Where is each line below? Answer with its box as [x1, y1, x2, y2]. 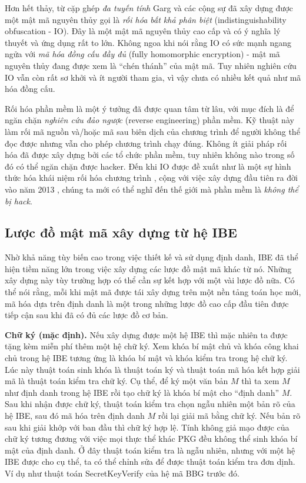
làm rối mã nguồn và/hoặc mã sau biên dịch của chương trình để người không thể [5, 125, 300, 137]
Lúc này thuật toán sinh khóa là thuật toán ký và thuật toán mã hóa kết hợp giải [5, 363, 300, 375]
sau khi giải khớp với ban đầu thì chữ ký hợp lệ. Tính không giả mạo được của [5, 421, 290, 433]
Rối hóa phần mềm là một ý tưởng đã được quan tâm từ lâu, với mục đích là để [5, 102, 294, 114]
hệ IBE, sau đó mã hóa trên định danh [5, 409, 145, 422]
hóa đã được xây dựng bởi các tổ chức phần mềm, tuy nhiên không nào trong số [5, 148, 295, 161]
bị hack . [5, 194, 32, 207]
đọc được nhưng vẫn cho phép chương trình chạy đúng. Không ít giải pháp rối [5, 137, 287, 149]
